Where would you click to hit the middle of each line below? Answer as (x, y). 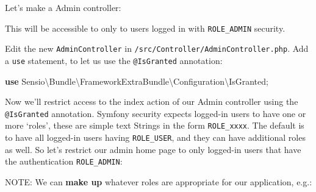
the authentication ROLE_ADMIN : (64, 161)
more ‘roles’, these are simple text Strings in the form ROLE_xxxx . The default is (155, 125)
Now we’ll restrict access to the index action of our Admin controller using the (152, 101)
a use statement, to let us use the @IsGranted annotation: (114, 60)
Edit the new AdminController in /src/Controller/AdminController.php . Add (157, 48)
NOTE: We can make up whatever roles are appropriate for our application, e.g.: (159, 181)
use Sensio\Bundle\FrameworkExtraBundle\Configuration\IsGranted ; (137, 81)
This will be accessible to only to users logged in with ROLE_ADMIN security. (145, 28)
